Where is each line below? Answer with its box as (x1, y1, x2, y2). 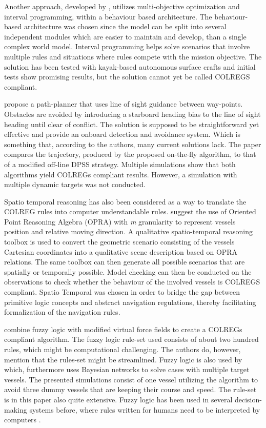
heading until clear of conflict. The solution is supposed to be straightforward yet (4, 118, 259, 129)
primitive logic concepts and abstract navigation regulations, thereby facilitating (4, 296, 256, 307)
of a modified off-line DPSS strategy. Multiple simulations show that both (4, 158, 236, 169)
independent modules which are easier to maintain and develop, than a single (4, 31, 247, 42)
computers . (4, 414, 41, 425)
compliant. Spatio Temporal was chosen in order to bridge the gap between (4, 287, 240, 297)
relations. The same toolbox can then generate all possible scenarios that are (4, 256, 245, 267)
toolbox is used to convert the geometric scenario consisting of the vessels (4, 236, 235, 247)
